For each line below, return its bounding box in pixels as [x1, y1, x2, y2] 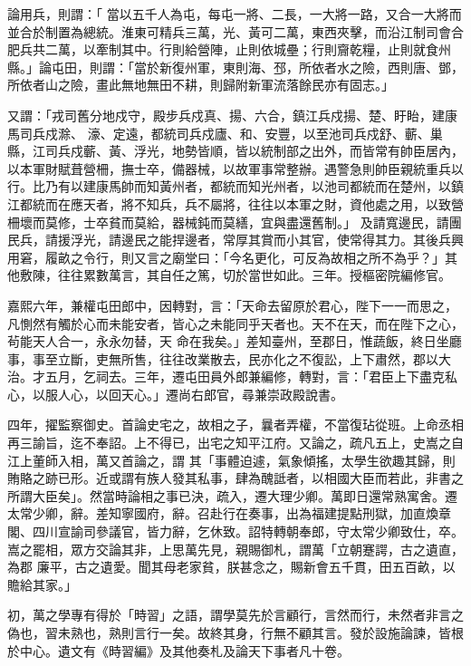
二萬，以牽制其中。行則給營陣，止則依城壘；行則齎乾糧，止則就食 [44, 40, 438, 59]
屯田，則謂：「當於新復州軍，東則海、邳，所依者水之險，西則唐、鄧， [51, 57, 464, 76]
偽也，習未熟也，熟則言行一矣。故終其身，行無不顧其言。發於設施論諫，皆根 [7, 623, 464, 642]
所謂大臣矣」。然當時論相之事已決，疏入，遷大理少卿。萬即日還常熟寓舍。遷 [7, 486, 457, 505]
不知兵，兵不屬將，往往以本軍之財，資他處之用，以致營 [133, 194, 464, 213]
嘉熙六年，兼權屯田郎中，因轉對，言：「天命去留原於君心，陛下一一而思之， [7, 295, 457, 314]
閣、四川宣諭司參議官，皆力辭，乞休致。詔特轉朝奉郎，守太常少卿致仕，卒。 [7, 522, 464, 541]
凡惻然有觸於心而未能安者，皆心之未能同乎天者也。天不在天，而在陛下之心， [7, 314, 464, 333]
